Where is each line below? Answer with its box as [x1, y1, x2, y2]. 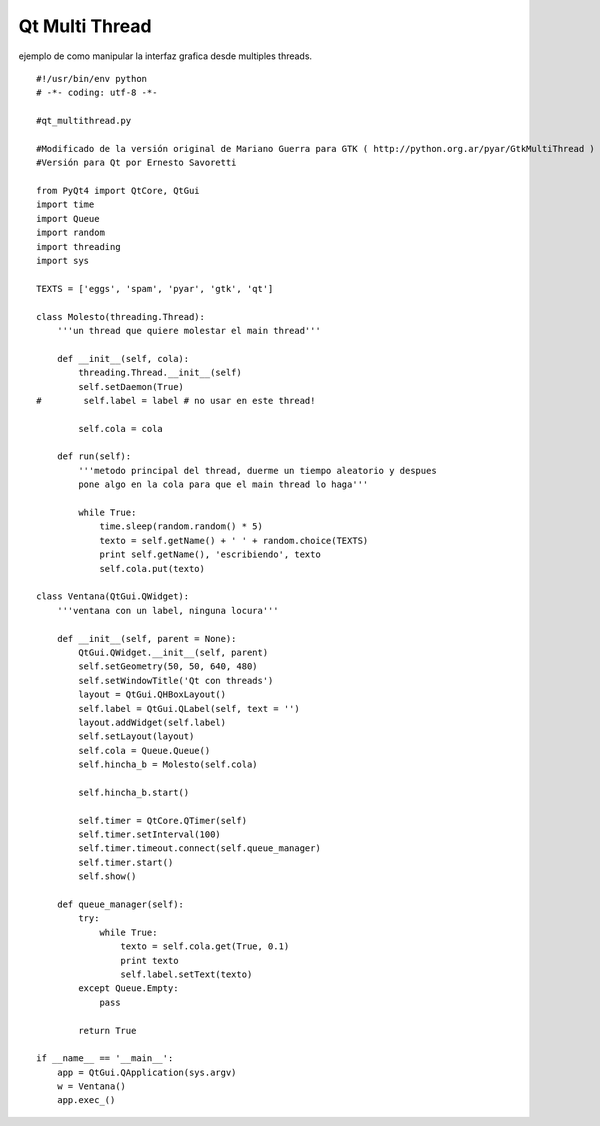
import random [36, 227, 105, 239]
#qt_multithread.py [36, 115, 132, 127]
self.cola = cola [78, 423, 164, 434]
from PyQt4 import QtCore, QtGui [36, 185, 200, 197]
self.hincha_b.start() [78, 786, 190, 798]
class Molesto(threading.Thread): [36, 311, 205, 322]
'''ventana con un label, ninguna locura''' [56, 605, 279, 616]
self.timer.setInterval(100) [78, 829, 222, 840]
